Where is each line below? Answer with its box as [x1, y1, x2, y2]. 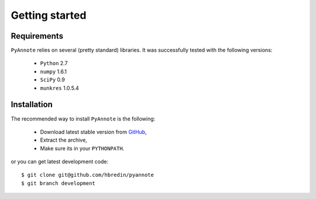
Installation [11, 99, 53, 109]
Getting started [11, 9, 87, 22]
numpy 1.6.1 [40, 68, 67, 75]
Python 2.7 [40, 60, 68, 67]
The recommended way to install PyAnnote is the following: [11, 115, 156, 122]
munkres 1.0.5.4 [40, 84, 79, 91]
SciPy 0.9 [40, 76, 66, 83]
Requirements [11, 31, 64, 41]
